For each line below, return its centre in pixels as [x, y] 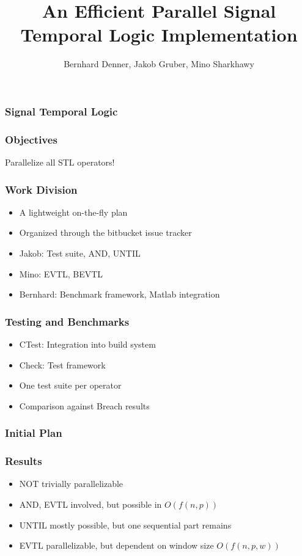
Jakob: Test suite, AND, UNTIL [80, 253]
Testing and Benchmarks [67, 321]
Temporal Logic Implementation [159, 35]
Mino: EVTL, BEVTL [61, 273]
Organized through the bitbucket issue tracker [105, 232]
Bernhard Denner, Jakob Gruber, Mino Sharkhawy [159, 64]
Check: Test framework [62, 364]
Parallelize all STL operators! [60, 162]
